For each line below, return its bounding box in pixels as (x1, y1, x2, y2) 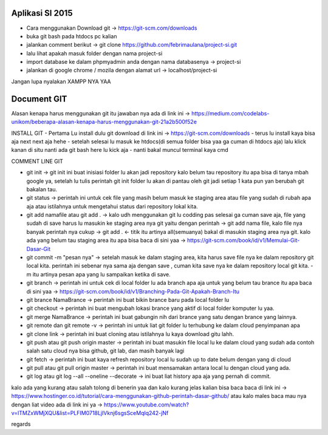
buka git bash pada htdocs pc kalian (26, 32, 117, 39)
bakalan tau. (26, 185, 58, 193)
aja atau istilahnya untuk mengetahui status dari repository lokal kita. (26, 202, 199, 210)
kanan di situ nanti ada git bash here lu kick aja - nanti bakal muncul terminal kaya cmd (11, 146, 229, 154)
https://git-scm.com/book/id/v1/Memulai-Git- (186, 237, 300, 244)
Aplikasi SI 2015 (11, 8, 73, 18)
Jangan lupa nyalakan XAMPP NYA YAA (11, 78, 111, 85)
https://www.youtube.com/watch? (103, 401, 190, 408)
